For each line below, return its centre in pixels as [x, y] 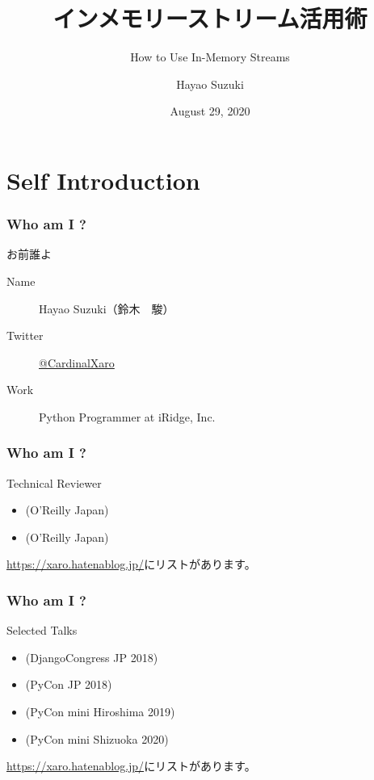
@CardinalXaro [77, 362]
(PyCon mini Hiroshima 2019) [100, 712]
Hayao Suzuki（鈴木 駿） [107, 308]
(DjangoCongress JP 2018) [92, 657]
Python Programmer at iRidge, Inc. [127, 416]
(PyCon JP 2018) [69, 684]
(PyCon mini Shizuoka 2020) [97, 738]
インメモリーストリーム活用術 [210, 18]
